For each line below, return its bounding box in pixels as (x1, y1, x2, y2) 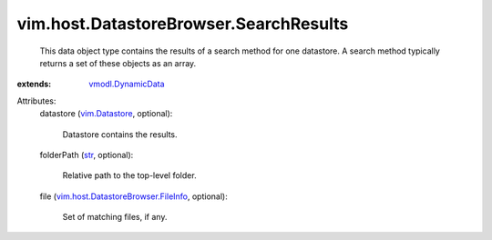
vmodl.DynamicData (88, 78, 165, 90)
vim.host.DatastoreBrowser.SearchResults (16, 14, 349, 34)
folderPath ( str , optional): (39, 149, 134, 160)
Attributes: (16, 95, 56, 106)
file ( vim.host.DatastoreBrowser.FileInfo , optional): (39, 191, 228, 202)
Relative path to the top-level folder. (62, 170, 197, 181)
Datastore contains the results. (62, 128, 178, 140)
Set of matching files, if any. (62, 212, 168, 223)
